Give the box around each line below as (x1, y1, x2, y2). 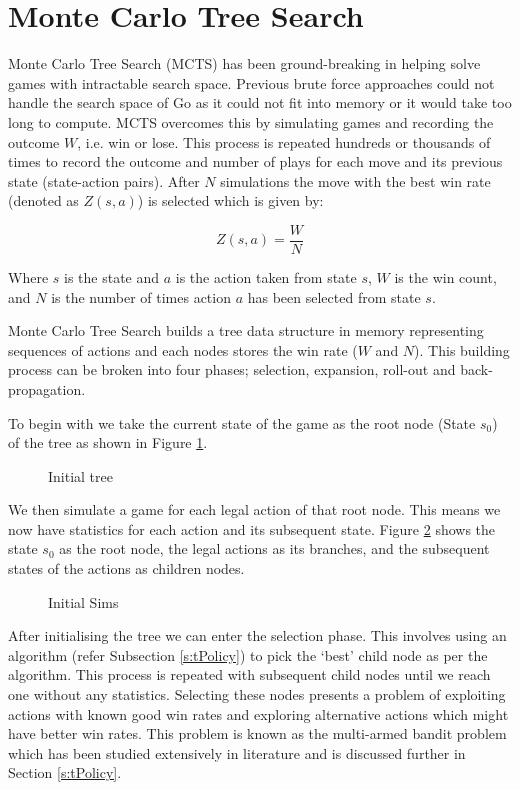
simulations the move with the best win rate (220, 170, 491, 191)
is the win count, (394, 266, 497, 287)
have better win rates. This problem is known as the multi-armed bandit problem (8, 723, 507, 744)
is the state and (64, 266, 160, 287)
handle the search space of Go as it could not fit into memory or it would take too (8, 92, 512, 113)
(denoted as (8, 190, 79, 211)
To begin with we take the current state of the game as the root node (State (8, 412, 476, 433)
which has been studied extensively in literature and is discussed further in (8, 742, 466, 763)
